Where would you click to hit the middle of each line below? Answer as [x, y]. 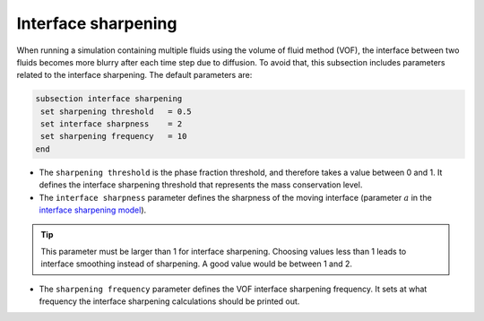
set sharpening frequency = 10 [114, 136]
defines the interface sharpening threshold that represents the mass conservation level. [201, 185]
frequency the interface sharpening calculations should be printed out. [169, 301]
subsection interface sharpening [109, 99]
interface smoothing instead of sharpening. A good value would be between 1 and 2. [197, 264]
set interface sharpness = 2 [112, 124]
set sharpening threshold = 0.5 [116, 111]
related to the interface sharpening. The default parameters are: [134, 75]
